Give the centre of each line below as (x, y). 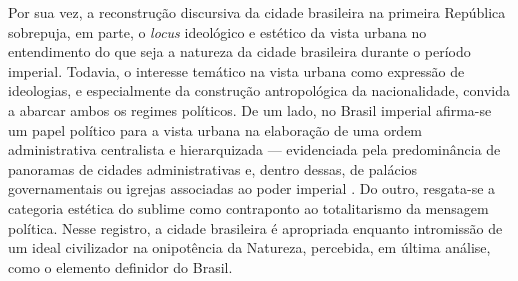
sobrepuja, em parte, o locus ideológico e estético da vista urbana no (217, 31)
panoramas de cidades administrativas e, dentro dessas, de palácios (213, 168)
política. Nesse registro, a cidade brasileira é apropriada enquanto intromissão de (255, 227)
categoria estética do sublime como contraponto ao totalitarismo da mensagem (248, 207)
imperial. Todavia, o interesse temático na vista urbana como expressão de (236, 70)
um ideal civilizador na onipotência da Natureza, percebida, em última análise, (249, 247)
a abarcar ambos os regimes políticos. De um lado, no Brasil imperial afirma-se (250, 109)
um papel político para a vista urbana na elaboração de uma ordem (215, 129)
